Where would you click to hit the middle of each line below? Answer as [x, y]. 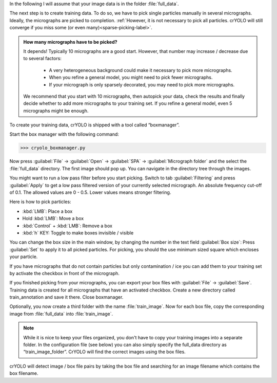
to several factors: [42, 59]
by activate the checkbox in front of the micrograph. [65, 273]
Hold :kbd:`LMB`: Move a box [53, 218]
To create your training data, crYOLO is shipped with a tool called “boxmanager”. [94, 125]
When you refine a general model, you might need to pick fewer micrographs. [131, 78]
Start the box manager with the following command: [64, 134]
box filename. [24, 373]
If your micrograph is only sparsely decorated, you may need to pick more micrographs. [142, 84]
